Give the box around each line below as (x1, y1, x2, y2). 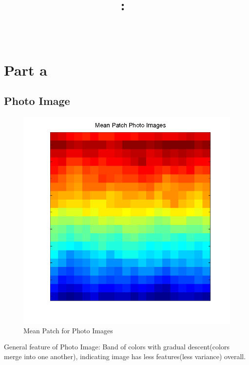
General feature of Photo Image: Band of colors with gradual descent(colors (4, 342, 230, 352)
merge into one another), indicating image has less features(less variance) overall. (4, 351, 246, 361)
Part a (4, 60, 47, 80)
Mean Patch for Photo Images (23, 325, 113, 335)
